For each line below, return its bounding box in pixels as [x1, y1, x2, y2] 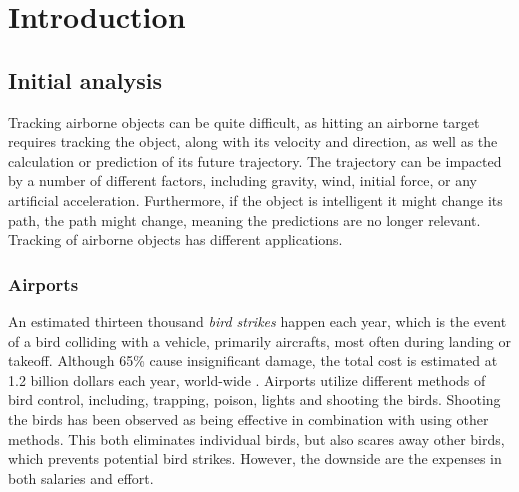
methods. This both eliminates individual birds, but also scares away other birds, [8, 428, 505, 449]
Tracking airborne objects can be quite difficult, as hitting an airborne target [8, 111, 480, 132]
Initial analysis [8, 64, 162, 95]
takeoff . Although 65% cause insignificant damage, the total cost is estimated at [8, 350, 498, 371]
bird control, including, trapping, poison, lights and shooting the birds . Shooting [8, 389, 501, 410]
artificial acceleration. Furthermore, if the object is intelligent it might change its [8, 189, 503, 210]
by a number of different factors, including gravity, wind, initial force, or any [8, 170, 477, 191]
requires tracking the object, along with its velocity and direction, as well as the [8, 131, 498, 152]
